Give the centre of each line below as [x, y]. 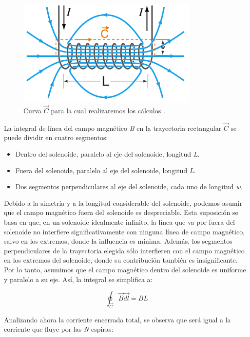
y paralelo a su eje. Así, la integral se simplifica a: [78, 279]
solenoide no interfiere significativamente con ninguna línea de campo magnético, [125, 231]
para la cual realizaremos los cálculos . [108, 110]
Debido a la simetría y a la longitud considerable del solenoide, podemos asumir [123, 203]
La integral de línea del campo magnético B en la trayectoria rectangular [113, 128]
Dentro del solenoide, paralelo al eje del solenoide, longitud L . [107, 153]
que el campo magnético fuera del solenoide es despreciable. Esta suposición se [121, 212]
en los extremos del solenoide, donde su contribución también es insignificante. [121, 260]
